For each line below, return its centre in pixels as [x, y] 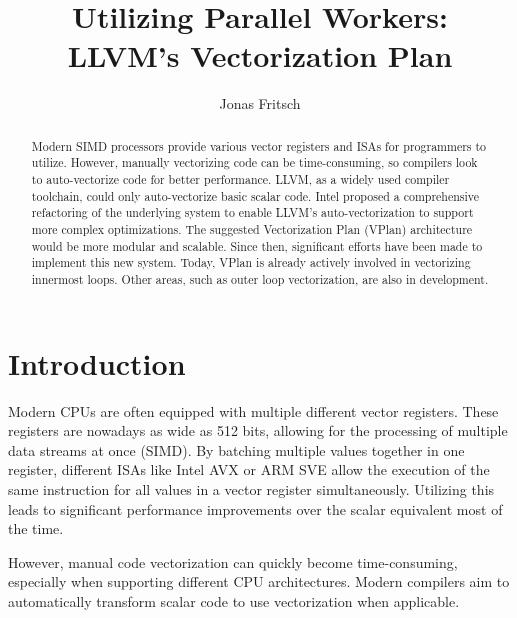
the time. [36, 528]
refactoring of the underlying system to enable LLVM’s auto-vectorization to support [252, 212]
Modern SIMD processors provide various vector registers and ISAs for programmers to [259, 145]
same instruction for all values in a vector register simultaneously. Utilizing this [251, 488]
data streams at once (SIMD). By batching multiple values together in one [236, 449]
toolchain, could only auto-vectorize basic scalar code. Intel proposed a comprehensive [255, 195]
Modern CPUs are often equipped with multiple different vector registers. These [253, 410]
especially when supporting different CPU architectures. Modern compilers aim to [259, 581]
